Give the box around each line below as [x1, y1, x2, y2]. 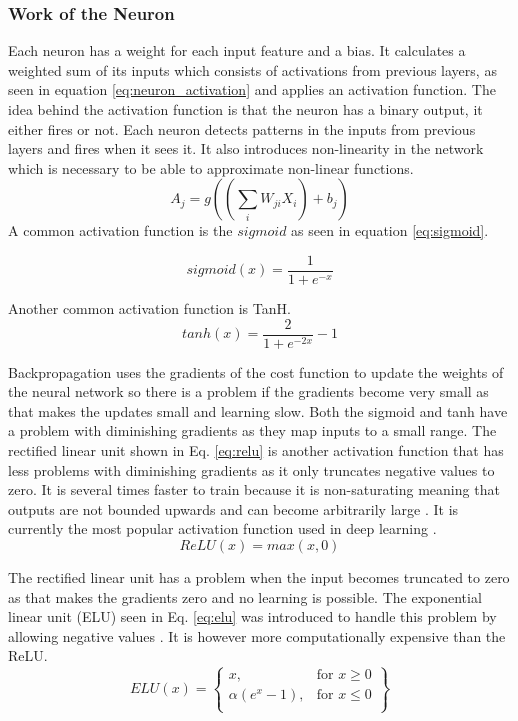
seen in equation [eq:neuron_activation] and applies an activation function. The [8, 79, 496, 100]
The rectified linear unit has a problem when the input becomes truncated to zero [8, 567, 510, 588]
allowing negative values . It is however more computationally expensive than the [8, 625, 506, 646]
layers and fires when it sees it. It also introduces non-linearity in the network [8, 138, 484, 159]
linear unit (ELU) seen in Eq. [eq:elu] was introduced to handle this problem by [8, 606, 497, 627]
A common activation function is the [8, 220, 233, 241]
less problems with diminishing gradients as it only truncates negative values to [8, 459, 495, 480]
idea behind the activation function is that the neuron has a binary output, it [8, 99, 483, 119]
